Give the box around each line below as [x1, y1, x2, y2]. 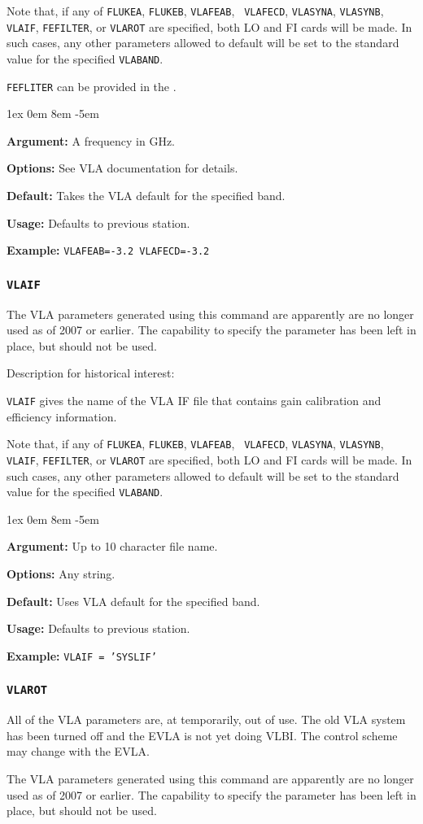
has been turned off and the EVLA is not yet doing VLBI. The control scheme [7, 726, 398, 743]
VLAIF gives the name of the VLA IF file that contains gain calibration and [7, 392, 382, 408]
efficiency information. [7, 408, 117, 425]
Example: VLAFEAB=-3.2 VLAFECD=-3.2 [7, 242, 210, 259]
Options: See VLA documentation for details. [7, 159, 238, 177]
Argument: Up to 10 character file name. [7, 538, 218, 555]
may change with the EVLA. [7, 743, 150, 760]
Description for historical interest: [7, 364, 175, 381]
